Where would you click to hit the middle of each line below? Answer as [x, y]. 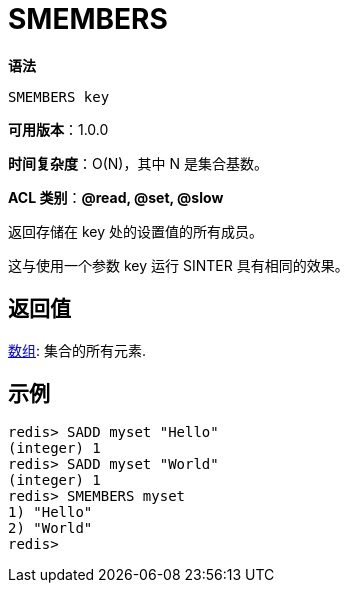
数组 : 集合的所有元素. [77, 350]
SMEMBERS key [59, 96]
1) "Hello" [50, 512]
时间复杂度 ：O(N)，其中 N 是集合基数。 [138, 163]
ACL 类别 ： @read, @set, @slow [116, 197]
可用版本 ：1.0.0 [58, 129]
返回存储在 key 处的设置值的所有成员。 [135, 231]
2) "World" [50, 528]
